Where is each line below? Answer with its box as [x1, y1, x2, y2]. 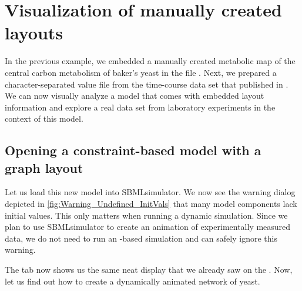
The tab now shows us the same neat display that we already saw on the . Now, [5, 263, 293, 276]
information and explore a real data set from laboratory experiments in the [5, 101, 276, 113]
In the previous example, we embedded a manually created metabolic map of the [5, 55, 296, 67]
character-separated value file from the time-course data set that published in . [5, 78, 288, 90]
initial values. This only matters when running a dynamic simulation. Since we [5, 209, 288, 221]
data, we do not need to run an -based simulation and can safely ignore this [5, 232, 277, 244]
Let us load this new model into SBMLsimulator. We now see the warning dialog [5, 186, 296, 198]
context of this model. [5, 112, 83, 125]
